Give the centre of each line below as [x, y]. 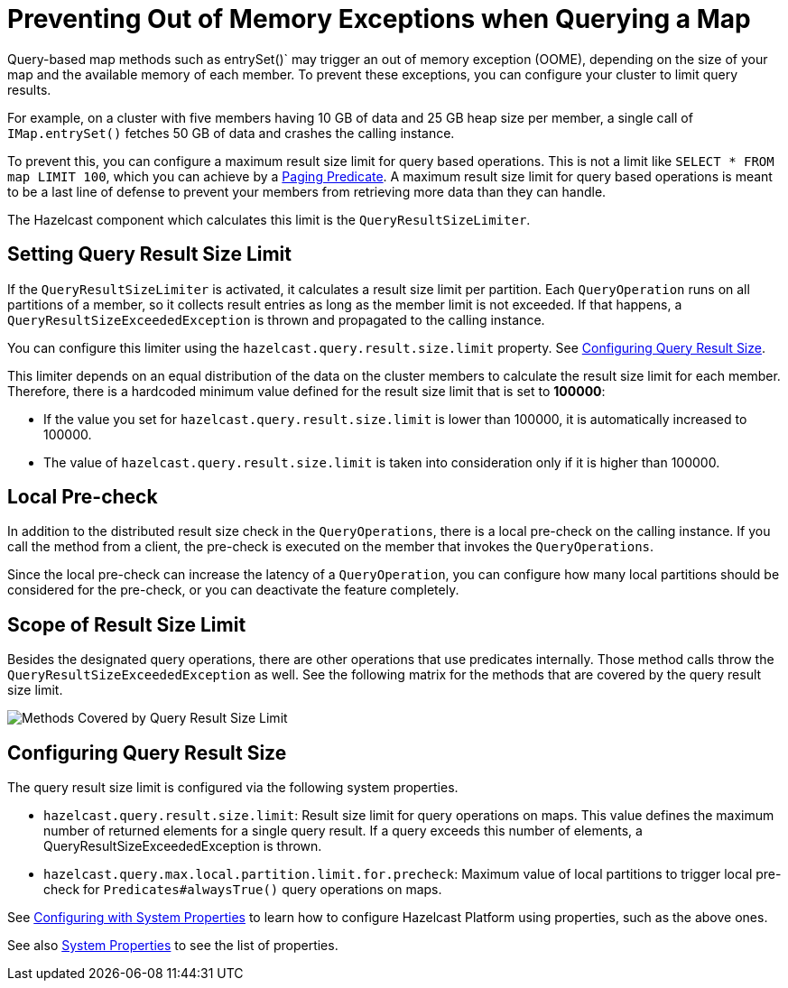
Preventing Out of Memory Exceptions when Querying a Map [379, 19]
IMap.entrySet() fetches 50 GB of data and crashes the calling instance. [231, 133]
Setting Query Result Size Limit [149, 254]
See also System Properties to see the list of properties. [173, 946]
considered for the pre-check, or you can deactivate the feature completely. [233, 590]
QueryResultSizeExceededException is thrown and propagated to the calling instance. [276, 319]
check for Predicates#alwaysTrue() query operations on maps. [243, 890]
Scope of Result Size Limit [127, 624]
